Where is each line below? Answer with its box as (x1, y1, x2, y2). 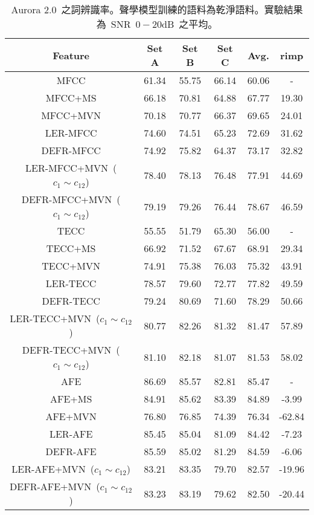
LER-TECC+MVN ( (10, 311, 100, 325)
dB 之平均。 (162, 17, 218, 31)
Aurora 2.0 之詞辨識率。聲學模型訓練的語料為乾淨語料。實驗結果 (11, 2, 303, 16)
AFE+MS (50, 392, 92, 406)
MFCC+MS (45, 91, 97, 105)
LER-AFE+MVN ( (11, 462, 94, 476)
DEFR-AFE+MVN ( (10, 479, 100, 493)
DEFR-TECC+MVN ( (22, 343, 120, 357)
